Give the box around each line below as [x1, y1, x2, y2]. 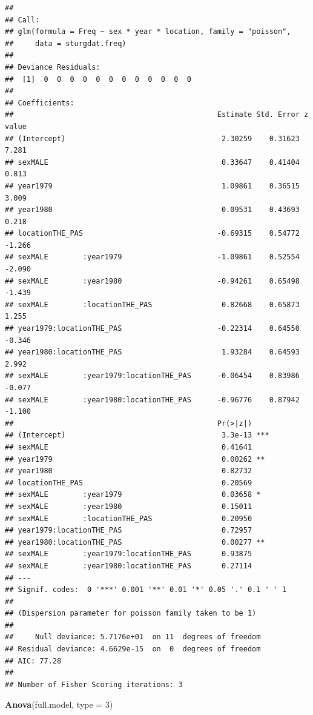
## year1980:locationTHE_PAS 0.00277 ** [5, 537, 265, 547]
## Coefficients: [5, 98, 74, 107]
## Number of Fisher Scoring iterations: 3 [5, 680, 183, 689]
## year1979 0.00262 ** [5, 454, 265, 464]
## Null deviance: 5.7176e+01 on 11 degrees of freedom [5, 633, 261, 642]
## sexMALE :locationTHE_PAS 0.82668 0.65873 [5, 300, 300, 309]
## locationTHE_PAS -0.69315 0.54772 [5, 229, 300, 238]
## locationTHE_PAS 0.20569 [5, 478, 252, 487]
